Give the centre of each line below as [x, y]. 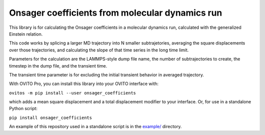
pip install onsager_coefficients [51, 118]
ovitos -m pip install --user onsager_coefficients [73, 93]
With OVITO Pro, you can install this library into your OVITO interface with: [84, 84]
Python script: [23, 109]
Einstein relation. [26, 34]
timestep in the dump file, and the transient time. [58, 66]
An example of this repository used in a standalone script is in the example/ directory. [95, 127]
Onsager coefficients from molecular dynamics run [116, 13]
